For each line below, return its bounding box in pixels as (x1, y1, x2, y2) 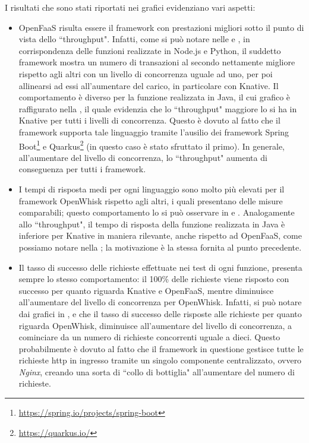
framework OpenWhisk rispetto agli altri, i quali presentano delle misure (18, 194, 283, 207)
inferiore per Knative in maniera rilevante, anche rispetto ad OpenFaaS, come (18, 229, 302, 242)
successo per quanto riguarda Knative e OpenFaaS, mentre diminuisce (18, 284, 274, 296)
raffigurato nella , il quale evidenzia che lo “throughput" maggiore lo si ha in (18, 102, 297, 115)
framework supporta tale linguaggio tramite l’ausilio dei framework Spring (18, 125, 289, 138)
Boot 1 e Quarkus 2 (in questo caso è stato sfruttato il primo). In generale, (18, 138, 285, 152)
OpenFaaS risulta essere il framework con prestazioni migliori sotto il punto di (18, 21, 304, 33)
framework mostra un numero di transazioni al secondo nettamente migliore (18, 56, 295, 68)
